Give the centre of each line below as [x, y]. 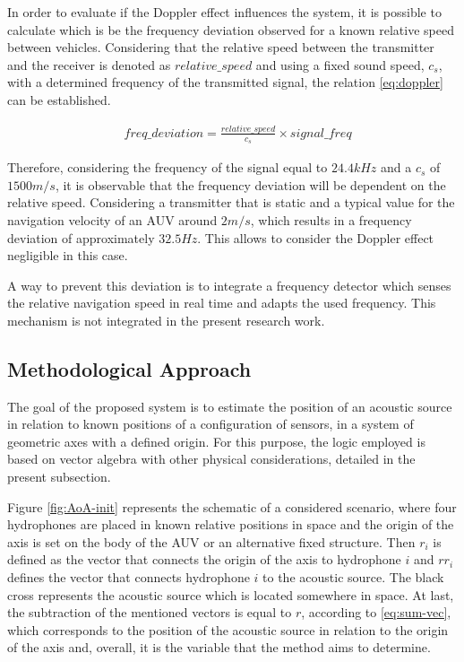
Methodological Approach [129, 368]
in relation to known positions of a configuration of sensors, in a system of [211, 424]
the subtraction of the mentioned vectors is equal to [150, 612]
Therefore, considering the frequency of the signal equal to [168, 167]
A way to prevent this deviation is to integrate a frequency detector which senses [229, 285]
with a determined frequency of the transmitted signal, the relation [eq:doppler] [225, 82]
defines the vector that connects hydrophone [129, 577]
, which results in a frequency [331, 219]
